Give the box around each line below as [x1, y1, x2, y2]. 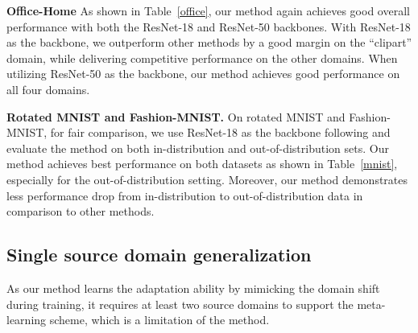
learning [6, 311, 47, 328]
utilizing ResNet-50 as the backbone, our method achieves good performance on [6, 65, 400, 82]
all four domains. [6, 80, 90, 97]
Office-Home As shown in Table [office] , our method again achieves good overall [6, 2, 410, 18]
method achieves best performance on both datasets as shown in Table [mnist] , [6, 155, 398, 172]
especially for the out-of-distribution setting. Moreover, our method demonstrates [6, 171, 408, 187]
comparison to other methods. [6, 203, 155, 220]
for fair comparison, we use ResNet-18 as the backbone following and [50, 124, 391, 141]
